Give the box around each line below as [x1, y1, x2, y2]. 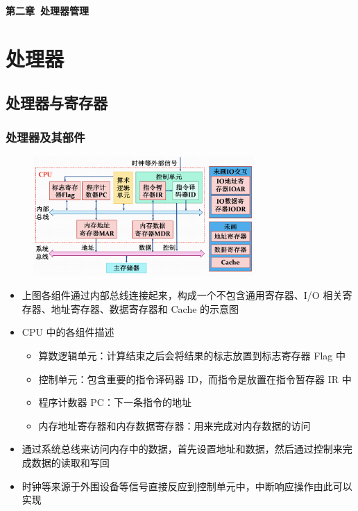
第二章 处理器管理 [6, 3, 89, 17]
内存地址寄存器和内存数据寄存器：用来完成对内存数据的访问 [38, 418, 311, 432]
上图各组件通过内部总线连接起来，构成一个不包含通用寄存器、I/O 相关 [22, 288, 343, 302]
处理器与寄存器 [6, 92, 108, 113]
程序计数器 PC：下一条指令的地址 [38, 395, 191, 409]
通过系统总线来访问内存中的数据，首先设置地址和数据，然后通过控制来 [22, 441, 343, 456]
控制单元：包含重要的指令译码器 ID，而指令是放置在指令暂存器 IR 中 [38, 371, 352, 386]
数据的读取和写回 [31, 455, 110, 470]
